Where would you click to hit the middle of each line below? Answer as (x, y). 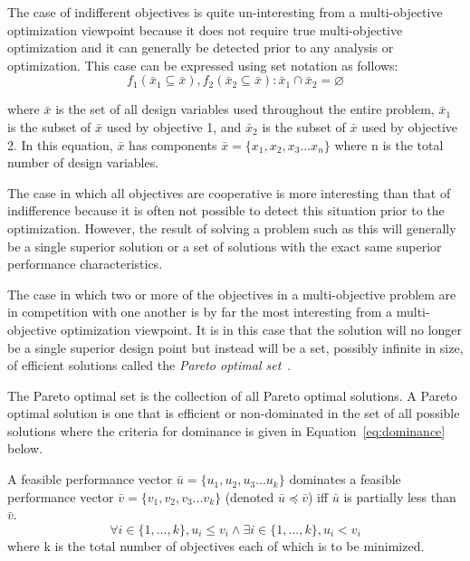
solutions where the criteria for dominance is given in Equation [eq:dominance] (226, 430)
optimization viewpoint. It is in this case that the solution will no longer (262, 329)
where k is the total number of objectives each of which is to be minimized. (216, 545)
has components (173, 144)
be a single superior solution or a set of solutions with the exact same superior (225, 246)
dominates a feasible (345, 479)
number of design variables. (83, 162)
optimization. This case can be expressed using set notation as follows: (203, 65)
